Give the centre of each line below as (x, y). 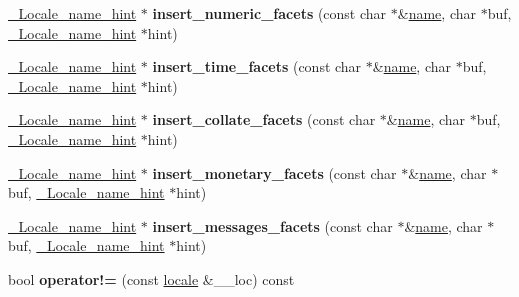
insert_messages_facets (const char (272, 225)
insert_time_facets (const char (257, 66)
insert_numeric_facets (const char (269, 13)
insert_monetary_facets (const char (274, 172)
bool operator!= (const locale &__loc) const (151, 278)
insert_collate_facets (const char (264, 119)
